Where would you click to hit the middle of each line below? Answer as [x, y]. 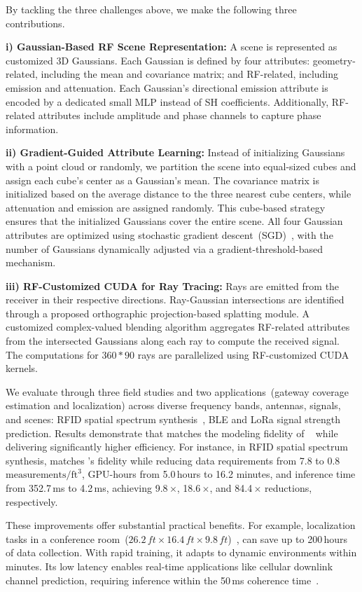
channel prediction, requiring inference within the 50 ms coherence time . [162, 580]
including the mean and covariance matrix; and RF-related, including [190, 74]
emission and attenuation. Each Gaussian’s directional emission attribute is [167, 87]
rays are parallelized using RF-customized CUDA [243, 354]
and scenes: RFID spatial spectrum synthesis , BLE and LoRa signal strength [173, 419]
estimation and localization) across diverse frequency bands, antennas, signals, [173, 405]
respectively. [32, 501]
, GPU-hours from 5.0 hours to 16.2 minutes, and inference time [218, 474]
